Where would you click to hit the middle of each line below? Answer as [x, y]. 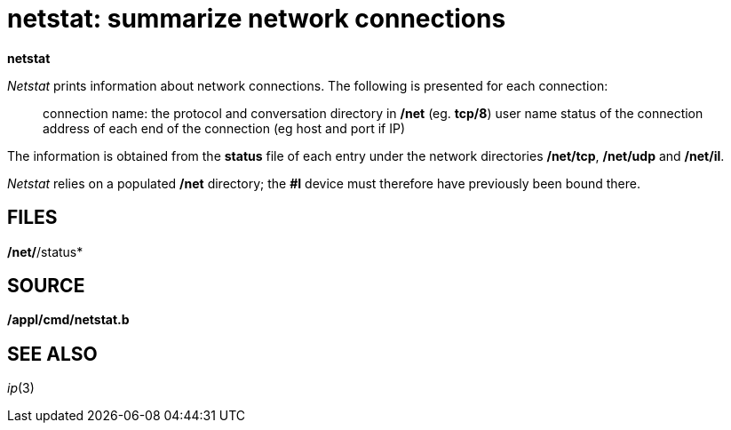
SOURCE [46, 286]
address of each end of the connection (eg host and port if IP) [224, 128]
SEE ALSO [52, 354]
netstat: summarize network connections [257, 19]
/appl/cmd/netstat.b [68, 320]
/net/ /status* [45, 251]
